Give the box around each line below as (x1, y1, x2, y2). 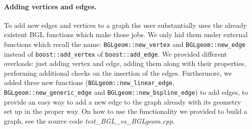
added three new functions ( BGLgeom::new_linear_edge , (4, 77, 175, 87)
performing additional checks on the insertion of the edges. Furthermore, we (4, 67, 232, 78)
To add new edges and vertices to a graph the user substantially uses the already (4, 20, 247, 30)
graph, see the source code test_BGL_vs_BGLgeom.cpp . (4, 115, 175, 126)
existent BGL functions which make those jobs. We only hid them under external (4, 29, 248, 40)
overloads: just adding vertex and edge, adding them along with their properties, (4, 58, 246, 68)
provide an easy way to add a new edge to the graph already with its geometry (4, 96, 241, 107)
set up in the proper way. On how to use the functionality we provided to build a (4, 106, 248, 116)
